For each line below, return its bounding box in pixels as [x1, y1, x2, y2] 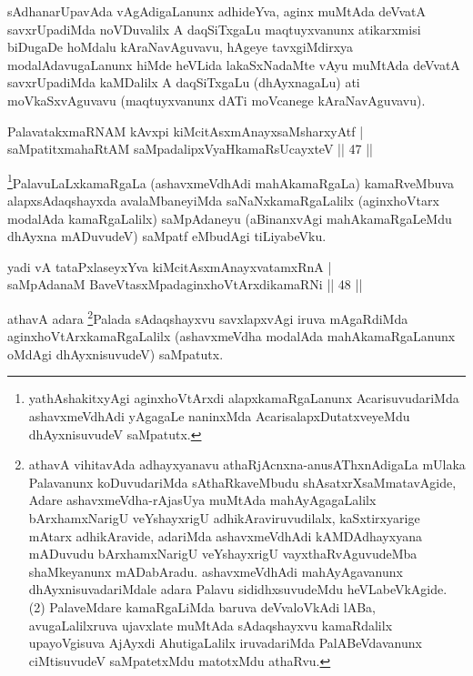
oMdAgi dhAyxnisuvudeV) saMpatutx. [7, 344, 224, 363]
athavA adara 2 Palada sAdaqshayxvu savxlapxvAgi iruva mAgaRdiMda [7, 306, 408, 328]
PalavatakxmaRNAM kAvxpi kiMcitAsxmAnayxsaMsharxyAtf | [7, 121, 364, 140]
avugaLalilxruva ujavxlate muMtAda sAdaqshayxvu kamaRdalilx [28, 615, 393, 634]
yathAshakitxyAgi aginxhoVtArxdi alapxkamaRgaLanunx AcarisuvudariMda [28, 388, 459, 408]
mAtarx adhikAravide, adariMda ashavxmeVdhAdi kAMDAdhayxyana [28, 526, 422, 545]
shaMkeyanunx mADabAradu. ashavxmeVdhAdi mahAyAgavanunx [28, 561, 403, 580]
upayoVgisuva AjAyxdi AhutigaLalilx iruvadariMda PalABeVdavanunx [28, 633, 422, 652]
